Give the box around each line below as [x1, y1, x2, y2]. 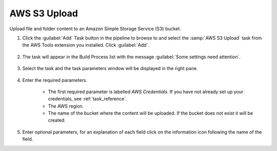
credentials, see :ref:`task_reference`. [48, 96, 128, 102]
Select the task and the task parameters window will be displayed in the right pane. [22, 66, 198, 72]
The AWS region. [48, 103, 84, 109]
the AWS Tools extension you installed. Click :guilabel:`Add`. [22, 42, 150, 48]
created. [48, 117, 66, 123]
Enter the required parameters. [22, 77, 88, 83]
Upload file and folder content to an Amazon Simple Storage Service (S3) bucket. [9, 26, 182, 32]
